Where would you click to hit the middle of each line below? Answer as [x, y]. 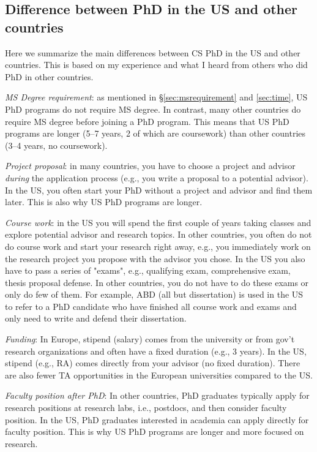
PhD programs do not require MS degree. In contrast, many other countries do [153, 109]
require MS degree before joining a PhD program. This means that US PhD [147, 121]
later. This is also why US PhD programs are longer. [104, 202]
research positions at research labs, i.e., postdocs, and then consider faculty [146, 408]
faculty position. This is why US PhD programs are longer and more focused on [155, 431]
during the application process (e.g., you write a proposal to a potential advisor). [157, 177]
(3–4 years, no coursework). [56, 145]
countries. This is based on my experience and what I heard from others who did [156, 65]
